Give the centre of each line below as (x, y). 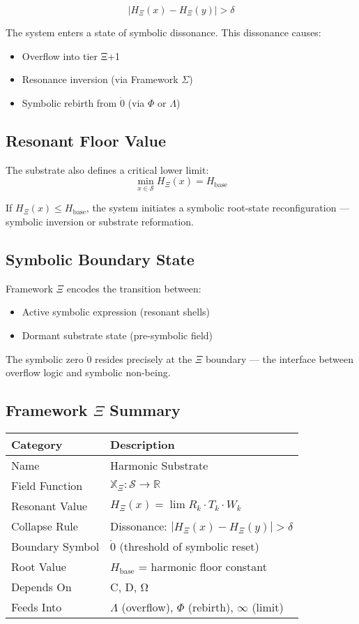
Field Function (47, 485)
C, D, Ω (129, 586)
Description (143, 444)
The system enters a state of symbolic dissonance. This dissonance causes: (163, 32)
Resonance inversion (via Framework (100, 79)
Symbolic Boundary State (100, 259)
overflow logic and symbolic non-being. (88, 372)
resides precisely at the (144, 358)
